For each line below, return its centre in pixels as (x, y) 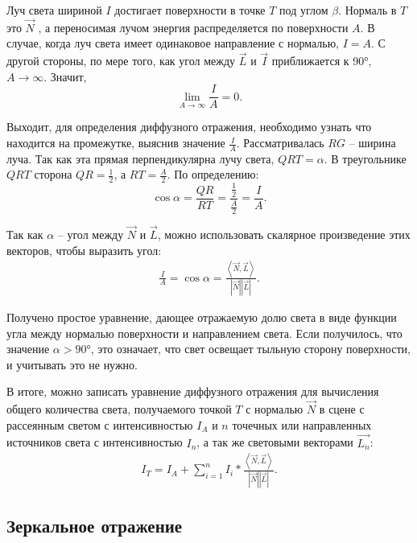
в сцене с (342, 409)
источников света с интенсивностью (95, 442)
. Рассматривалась (280, 143)
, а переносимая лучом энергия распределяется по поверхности (193, 27)
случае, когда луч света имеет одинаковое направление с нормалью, (173, 43)
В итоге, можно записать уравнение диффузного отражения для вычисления (193, 391)
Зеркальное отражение (95, 526)
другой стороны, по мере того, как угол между (121, 61)
